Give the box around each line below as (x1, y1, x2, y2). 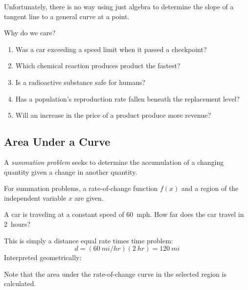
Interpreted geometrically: (4, 252, 82, 263)
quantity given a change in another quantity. (4, 166, 137, 177)
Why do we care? (4, 27, 56, 38)
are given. (74, 192, 104, 203)
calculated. (4, 278, 36, 289)
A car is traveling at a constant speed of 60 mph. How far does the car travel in (4, 209, 244, 219)
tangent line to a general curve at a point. (4, 11, 130, 21)
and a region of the (181, 183, 239, 193)
